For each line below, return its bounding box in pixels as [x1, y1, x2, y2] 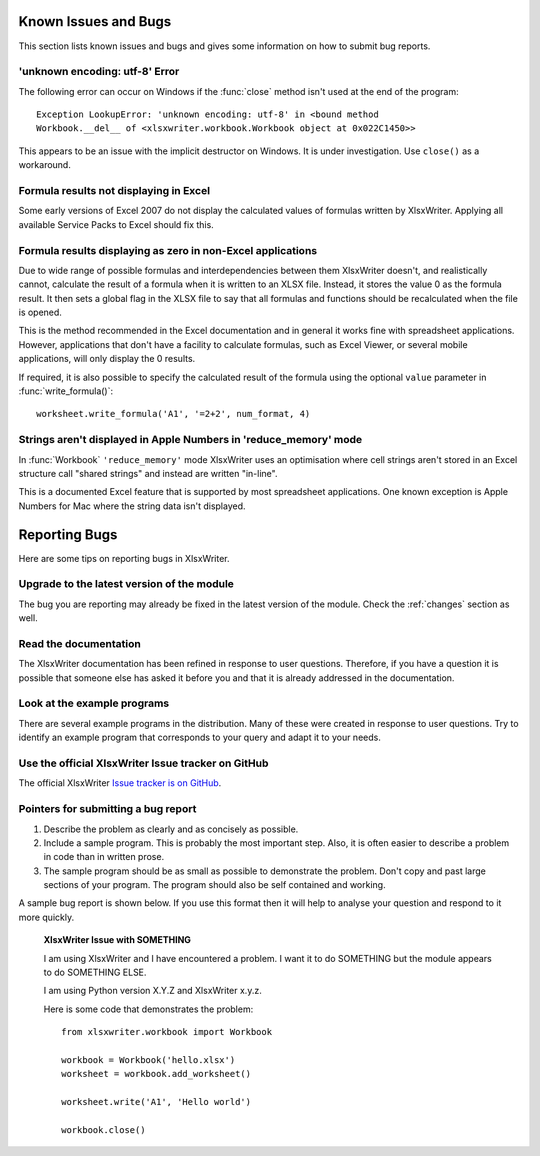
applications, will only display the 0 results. [18, 353, 196, 365]
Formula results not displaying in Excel [18, 183, 210, 197]
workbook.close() [61, 1124, 146, 1135]
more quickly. [18, 911, 75, 923]
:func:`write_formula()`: [18, 385, 114, 397]
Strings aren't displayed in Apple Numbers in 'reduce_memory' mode [18, 433, 363, 447]
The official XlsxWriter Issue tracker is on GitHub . [18, 777, 222, 789]
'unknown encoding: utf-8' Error [18, 65, 180, 79]
